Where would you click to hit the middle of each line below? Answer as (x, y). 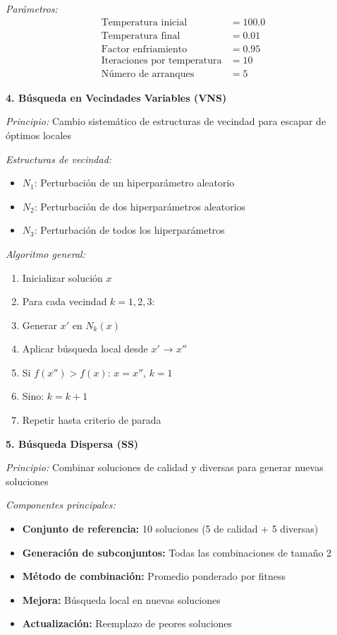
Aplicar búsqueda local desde (85, 349)
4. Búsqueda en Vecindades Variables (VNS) (116, 97)
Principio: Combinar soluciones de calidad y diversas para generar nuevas (165, 467)
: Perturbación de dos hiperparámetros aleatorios (140, 206)
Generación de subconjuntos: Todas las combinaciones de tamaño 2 (177, 552)
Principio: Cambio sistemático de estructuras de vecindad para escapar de (166, 121)
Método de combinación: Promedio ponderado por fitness (154, 576)
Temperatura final (141, 36)
